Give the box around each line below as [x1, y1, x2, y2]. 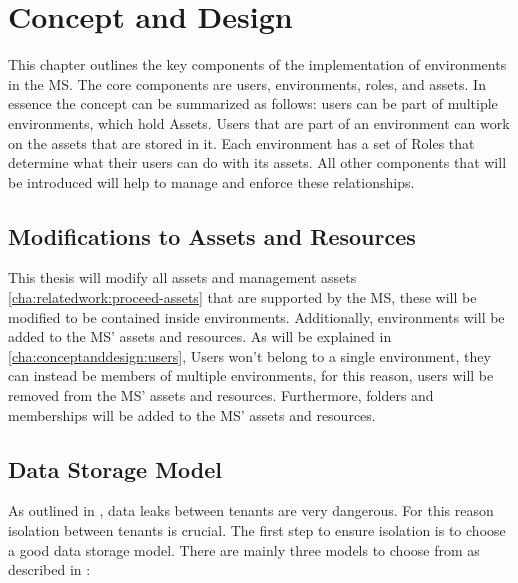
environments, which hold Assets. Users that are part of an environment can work [8, 112, 510, 133]
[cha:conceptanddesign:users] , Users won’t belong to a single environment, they [8, 345, 491, 366]
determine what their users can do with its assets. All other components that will [8, 152, 507, 173]
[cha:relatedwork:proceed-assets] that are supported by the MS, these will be [8, 287, 477, 308]
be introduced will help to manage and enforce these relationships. [8, 171, 415, 192]
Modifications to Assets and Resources [8, 220, 416, 251]
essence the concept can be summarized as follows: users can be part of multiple [8, 93, 498, 114]
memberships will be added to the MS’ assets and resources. [8, 404, 376, 425]
